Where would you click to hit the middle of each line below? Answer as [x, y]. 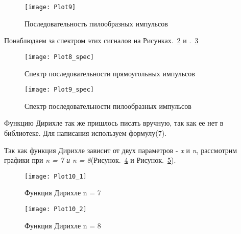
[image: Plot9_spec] [59, 90]
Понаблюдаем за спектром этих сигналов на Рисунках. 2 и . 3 [101, 40]
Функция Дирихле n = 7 [63, 193]
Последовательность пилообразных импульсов [96, 23]
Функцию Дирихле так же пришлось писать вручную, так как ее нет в [114, 123]
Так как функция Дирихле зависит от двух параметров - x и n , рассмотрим [121, 150]
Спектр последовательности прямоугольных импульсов [110, 73]
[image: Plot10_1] [56, 176]
